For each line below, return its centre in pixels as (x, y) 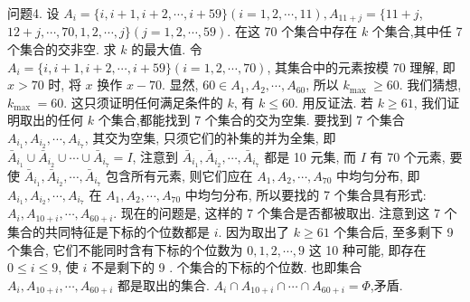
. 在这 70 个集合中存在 (292, 31)
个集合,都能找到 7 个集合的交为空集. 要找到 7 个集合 (251, 120)
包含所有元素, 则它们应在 (179, 175)
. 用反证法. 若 (334, 102)
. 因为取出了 (254, 231)
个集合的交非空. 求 (62, 49)
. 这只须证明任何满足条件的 (143, 102)
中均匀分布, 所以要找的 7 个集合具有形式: (305, 194)
